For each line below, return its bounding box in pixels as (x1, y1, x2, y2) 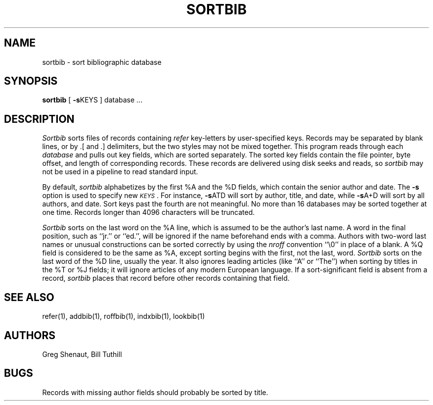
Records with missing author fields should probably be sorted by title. (42, 388, 268, 397)
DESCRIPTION (4, 112, 75, 125)
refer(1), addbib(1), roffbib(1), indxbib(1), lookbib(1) (42, 312, 205, 321)
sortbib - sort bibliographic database (42, 57, 162, 66)
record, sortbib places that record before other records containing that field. (42, 274, 290, 283)
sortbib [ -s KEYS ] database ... (42, 96, 143, 104)
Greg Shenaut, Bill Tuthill (42, 350, 122, 358)
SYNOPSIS (4, 75, 58, 88)
